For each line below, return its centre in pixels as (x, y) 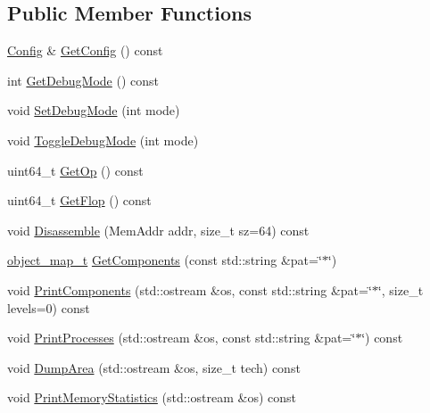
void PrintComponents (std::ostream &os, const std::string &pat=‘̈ (190, 289)
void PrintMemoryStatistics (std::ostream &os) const (152, 397)
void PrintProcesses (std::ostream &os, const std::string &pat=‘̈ (182, 338)
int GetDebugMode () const (83, 80)
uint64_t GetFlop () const (79, 200)
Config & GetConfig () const (85, 50)
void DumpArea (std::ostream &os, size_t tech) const (154, 367)
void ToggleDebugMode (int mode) (103, 140)
